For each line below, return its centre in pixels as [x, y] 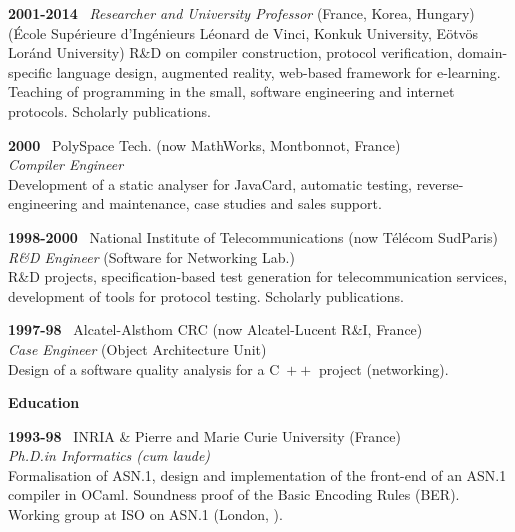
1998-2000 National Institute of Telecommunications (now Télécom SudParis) [253, 236]
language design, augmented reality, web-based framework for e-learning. [278, 71]
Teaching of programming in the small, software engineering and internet [231, 91]
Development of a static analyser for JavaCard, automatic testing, [210, 183]
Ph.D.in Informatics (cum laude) [109, 455]
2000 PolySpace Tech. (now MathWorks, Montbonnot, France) [204, 144]
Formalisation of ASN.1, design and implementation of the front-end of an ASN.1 [257, 474]
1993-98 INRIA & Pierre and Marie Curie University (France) [204, 435]
